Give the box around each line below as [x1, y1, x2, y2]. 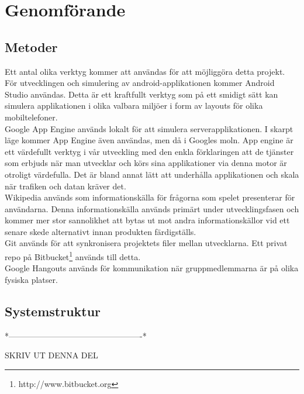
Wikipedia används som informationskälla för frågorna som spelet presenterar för [5, 191, 295, 203]
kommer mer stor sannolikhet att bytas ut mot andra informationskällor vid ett [5, 214, 290, 226]
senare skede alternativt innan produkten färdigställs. [5, 225, 196, 237]
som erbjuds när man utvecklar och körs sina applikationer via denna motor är [5, 157, 287, 169]
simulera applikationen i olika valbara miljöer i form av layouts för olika [5, 99, 263, 112]
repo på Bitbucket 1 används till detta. [5, 249, 141, 262]
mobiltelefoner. [5, 110, 58, 123]
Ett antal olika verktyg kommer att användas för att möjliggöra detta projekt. [5, 65, 285, 77]
